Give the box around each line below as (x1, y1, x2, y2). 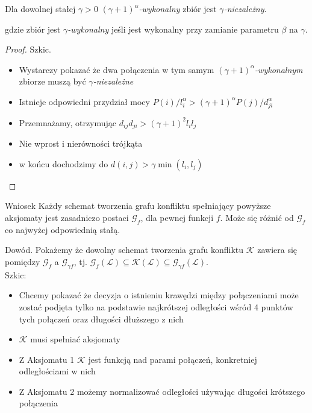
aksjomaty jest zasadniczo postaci (5, 211, 129, 223)
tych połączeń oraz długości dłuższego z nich (19, 312, 184, 325)
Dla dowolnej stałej (5, 2, 76, 14)
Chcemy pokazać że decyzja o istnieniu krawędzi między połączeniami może (19, 289, 299, 301)
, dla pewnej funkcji (140, 211, 214, 223)
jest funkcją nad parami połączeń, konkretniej (88, 353, 257, 365)
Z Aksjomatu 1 (19, 353, 75, 365)
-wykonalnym (255, 63, 303, 75)
